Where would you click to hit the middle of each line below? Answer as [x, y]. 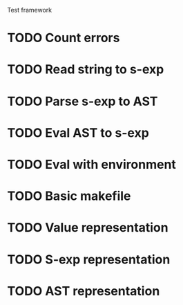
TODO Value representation [88, 228]
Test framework [30, 10]
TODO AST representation [84, 291]
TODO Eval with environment [91, 164]
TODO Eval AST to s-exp [78, 132]
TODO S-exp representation [89, 259]
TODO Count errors [64, 38]
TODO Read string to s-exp [86, 70]
